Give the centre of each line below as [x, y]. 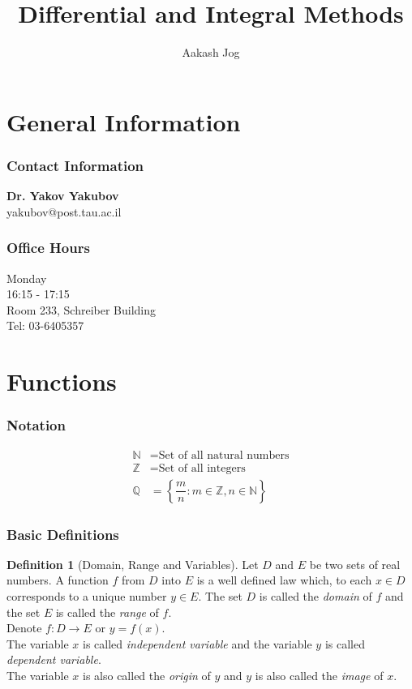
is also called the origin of [146, 675]
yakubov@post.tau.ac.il [64, 211]
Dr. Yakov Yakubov [63, 196]
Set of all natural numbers [224, 455]
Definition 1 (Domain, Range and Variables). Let [133, 564]
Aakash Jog [211, 52]
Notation [36, 425]
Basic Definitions [63, 534]
